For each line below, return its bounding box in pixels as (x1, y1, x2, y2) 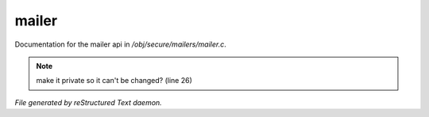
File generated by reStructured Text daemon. (14, 97, 162, 107)
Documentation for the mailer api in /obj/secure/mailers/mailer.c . (14, 40, 226, 49)
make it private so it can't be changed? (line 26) (36, 76, 192, 85)
